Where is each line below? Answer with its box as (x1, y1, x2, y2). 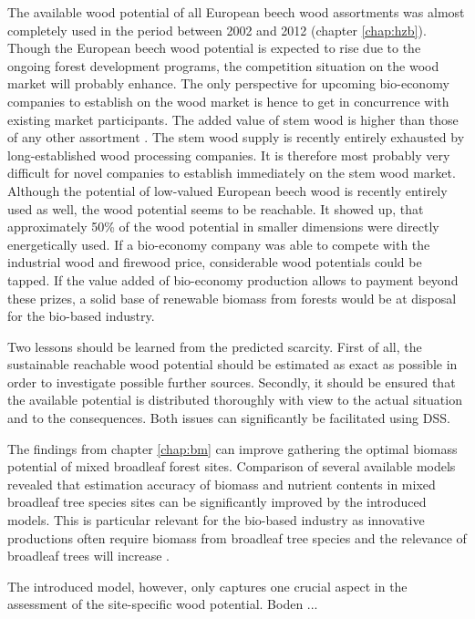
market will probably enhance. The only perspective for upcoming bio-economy (7, 74, 449, 93)
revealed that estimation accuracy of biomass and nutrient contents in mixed (7, 474, 436, 493)
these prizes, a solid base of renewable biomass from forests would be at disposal (7, 288, 457, 307)
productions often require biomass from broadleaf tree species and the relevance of (7, 528, 467, 547)
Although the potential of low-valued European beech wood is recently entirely (7, 181, 448, 200)
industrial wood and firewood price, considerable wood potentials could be (7, 253, 422, 272)
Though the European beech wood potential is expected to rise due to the (7, 38, 421, 57)
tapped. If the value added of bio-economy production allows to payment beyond (7, 270, 459, 289)
